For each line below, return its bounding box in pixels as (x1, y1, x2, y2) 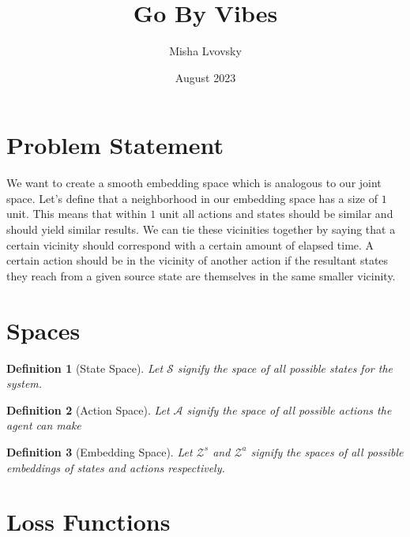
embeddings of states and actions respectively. (6, 459, 225, 475)
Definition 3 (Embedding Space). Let (6, 443, 193, 460)
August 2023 (175, 69, 236, 85)
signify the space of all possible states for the (177, 359, 393, 376)
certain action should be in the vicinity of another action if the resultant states (6, 252, 389, 268)
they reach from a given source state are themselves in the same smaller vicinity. (6, 267, 396, 284)
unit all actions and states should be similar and (159, 205, 393, 222)
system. (6, 375, 43, 392)
